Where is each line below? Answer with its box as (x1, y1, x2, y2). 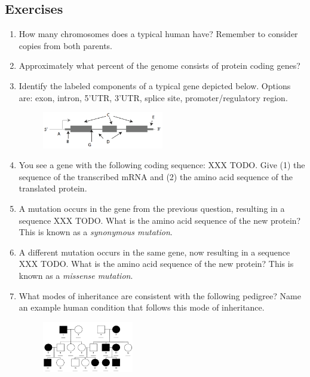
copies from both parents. (19, 39, 112, 51)
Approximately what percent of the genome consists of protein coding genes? (19, 59, 300, 72)
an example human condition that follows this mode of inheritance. (19, 301, 265, 314)
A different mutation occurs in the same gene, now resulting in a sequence (19, 245, 290, 258)
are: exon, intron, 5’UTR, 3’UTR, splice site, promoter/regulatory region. (19, 91, 288, 104)
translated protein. (19, 182, 87, 194)
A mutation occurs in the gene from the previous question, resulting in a (19, 202, 285, 214)
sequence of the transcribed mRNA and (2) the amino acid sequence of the (19, 170, 293, 183)
